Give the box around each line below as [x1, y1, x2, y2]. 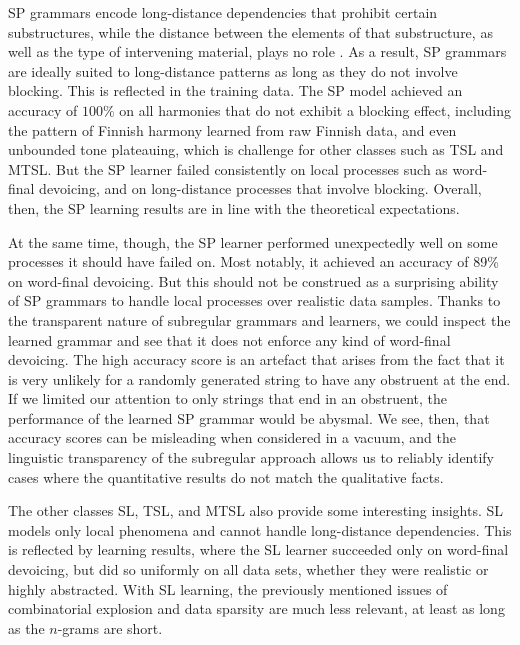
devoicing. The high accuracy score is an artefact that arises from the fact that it [8, 349, 505, 370]
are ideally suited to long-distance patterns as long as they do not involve [8, 60, 458, 81]
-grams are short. [57, 617, 163, 638]
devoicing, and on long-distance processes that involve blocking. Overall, [39, 178, 482, 199]
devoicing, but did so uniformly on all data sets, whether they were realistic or [8, 559, 489, 580]
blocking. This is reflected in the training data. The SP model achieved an [8, 80, 463, 101]
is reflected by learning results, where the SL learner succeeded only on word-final [8, 539, 509, 560]
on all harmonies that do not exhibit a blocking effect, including [119, 99, 512, 120]
